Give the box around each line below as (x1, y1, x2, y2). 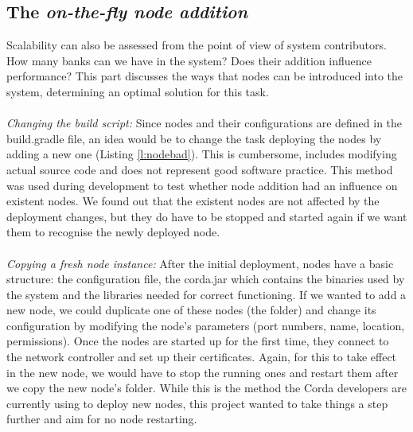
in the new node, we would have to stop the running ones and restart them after (6, 364, 399, 380)
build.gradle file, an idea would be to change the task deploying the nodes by (6, 130, 382, 146)
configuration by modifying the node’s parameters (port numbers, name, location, (6, 317, 405, 333)
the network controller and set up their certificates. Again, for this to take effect (6, 348, 397, 365)
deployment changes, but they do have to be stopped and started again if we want (6, 208, 407, 224)
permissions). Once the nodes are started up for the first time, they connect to (6, 333, 389, 349)
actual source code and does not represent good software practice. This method (6, 161, 393, 177)
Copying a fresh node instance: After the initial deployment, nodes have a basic (6, 255, 394, 271)
